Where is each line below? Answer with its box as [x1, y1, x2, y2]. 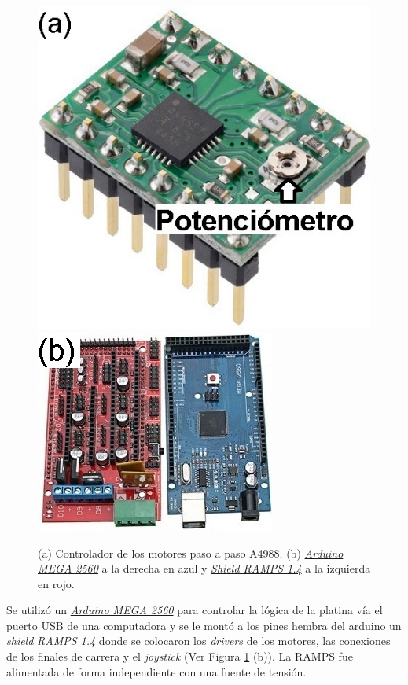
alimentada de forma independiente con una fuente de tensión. [6, 663, 307, 679]
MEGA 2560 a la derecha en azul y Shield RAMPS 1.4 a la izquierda [38, 560, 371, 576]
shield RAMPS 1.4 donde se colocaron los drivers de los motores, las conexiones [6, 632, 391, 649]
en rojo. [38, 575, 75, 591]
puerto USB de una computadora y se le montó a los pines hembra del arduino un [6, 617, 402, 633]
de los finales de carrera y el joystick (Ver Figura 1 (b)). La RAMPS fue [6, 648, 353, 665]
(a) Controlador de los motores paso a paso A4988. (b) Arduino [38, 544, 344, 561]
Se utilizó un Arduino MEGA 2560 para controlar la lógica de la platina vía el [6, 602, 383, 618]
